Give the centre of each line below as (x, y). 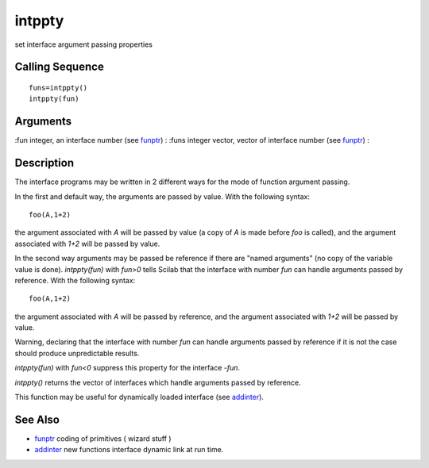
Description (44, 163)
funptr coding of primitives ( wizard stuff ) (103, 438)
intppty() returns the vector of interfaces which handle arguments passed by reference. (158, 382)
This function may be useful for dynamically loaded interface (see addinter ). (139, 397)
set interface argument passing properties (84, 44)
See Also (37, 419)
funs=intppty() (58, 88)
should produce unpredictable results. (77, 353)
